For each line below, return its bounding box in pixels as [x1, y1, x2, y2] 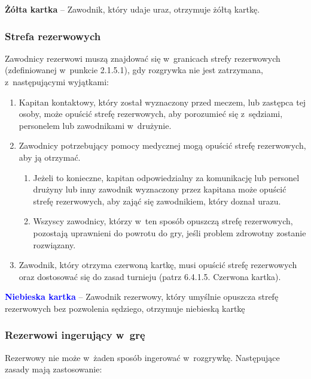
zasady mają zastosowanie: [5, 363, 102, 375]
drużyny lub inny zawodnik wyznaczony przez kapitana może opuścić [33, 183, 286, 195]
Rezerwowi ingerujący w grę [5, 327, 145, 342]
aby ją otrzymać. [19, 151, 81, 163]
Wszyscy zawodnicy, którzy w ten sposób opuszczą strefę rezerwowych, [33, 215, 293, 227]
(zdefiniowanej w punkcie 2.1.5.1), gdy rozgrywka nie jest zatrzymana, [5, 64, 263, 76]
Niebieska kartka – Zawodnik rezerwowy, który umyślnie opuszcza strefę [5, 290, 279, 303]
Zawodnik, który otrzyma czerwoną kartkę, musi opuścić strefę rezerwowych [19, 258, 297, 271]
